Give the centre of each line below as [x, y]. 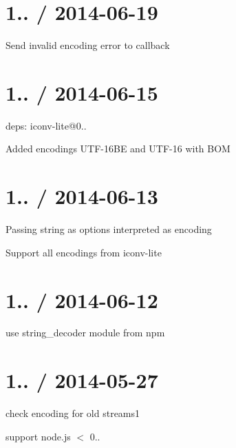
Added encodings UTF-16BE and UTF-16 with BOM [118, 149]
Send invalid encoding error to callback [88, 45]
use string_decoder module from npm [85, 333]
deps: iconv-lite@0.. [46, 125]
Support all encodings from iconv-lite [84, 252]
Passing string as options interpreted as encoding [109, 229]
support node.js [38, 436]
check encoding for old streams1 [73, 413]
